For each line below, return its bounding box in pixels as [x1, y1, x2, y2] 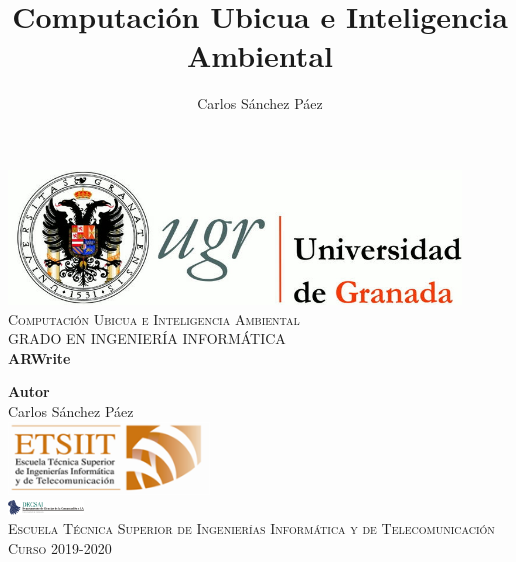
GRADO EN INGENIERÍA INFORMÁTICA [8, 328, 286, 349]
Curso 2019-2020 [8, 538, 112, 559]
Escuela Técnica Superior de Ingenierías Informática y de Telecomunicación [8, 518, 495, 539]
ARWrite [8, 347, 71, 368]
